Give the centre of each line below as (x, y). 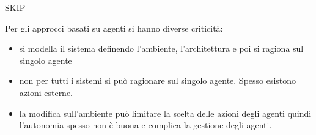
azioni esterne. (46, 92)
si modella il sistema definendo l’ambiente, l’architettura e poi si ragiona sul (161, 48)
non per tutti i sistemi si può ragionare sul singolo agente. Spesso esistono (158, 81)
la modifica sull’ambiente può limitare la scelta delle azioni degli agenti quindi (165, 113)
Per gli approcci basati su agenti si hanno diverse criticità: (114, 28)
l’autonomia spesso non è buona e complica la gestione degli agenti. (145, 125)
